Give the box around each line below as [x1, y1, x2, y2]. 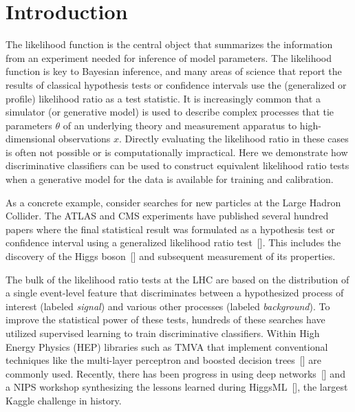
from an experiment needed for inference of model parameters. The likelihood [6, 50, 332, 65]
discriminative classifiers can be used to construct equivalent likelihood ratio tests [6, 158, 349, 173]
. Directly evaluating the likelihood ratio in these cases [119, 131, 349, 146]
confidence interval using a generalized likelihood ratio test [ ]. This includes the [6, 235, 341, 250]
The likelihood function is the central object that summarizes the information [6, 37, 333, 52]
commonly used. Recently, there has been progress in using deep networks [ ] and [6, 366, 345, 380]
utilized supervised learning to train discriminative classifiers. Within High [6, 326, 320, 340]
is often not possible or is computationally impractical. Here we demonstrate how [6, 144, 348, 159]
